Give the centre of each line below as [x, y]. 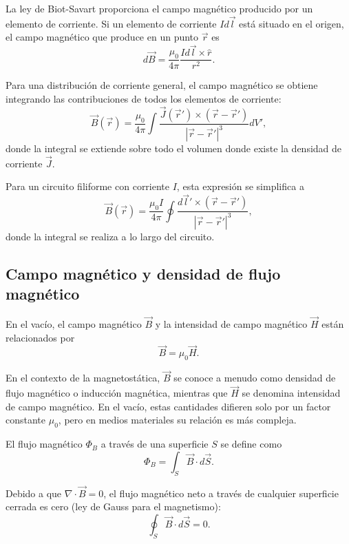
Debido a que [34, 493]
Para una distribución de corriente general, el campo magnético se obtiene [162, 85]
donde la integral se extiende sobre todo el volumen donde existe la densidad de [174, 148]
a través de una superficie [155, 444]
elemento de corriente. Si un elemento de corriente [111, 23]
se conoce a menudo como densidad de [255, 378]
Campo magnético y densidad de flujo [143, 273]
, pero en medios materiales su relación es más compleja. [177, 420]
